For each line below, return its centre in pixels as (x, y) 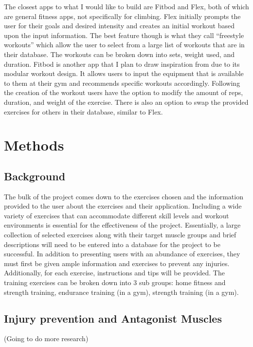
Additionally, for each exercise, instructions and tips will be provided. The (114, 273)
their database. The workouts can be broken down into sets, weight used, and (119, 54)
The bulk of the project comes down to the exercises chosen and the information (124, 196)
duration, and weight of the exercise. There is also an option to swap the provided (126, 102)
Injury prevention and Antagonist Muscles (113, 318)
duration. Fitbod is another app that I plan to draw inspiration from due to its (122, 64)
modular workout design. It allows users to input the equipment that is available (124, 73)
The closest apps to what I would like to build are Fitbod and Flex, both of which (126, 6)
